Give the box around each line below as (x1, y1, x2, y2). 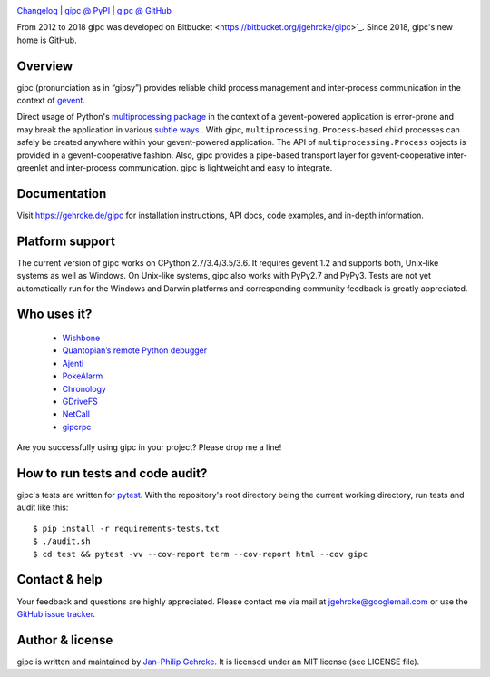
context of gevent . (16, 95, 86, 106)
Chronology (62, 383, 106, 394)
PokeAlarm (62, 370, 103, 381)
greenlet (16, 162, 49, 173)
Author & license (16, 632, 113, 648)
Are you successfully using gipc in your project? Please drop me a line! (16, 442, 282, 453)
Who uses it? (16, 307, 93, 322)
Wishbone (62, 332, 101, 344)
